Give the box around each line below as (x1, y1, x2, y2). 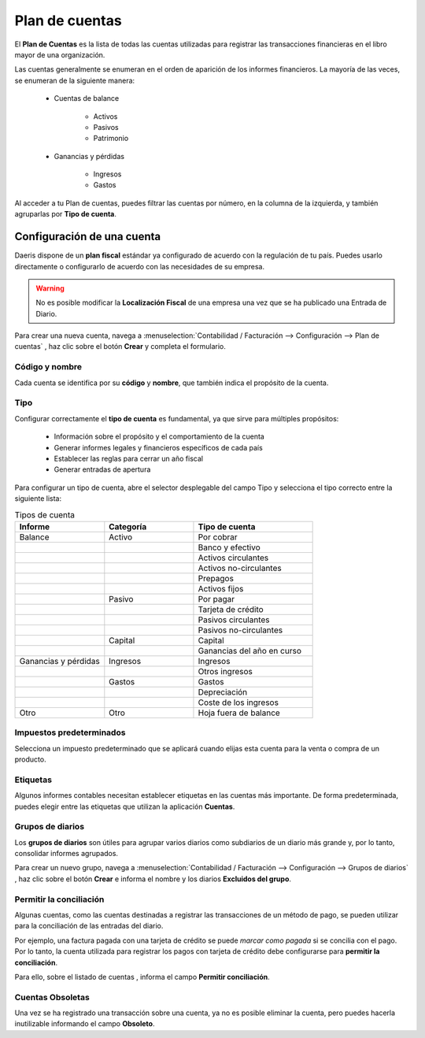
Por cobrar (198, 532, 238, 543)
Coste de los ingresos (198, 697, 279, 708)
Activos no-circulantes (198, 562, 283, 573)
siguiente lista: (14, 494, 62, 503)
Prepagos (198, 573, 234, 584)
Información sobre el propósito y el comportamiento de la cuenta (54, 432, 265, 441)
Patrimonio (93, 134, 129, 143)
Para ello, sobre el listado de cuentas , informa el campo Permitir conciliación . (14, 972, 271, 981)
